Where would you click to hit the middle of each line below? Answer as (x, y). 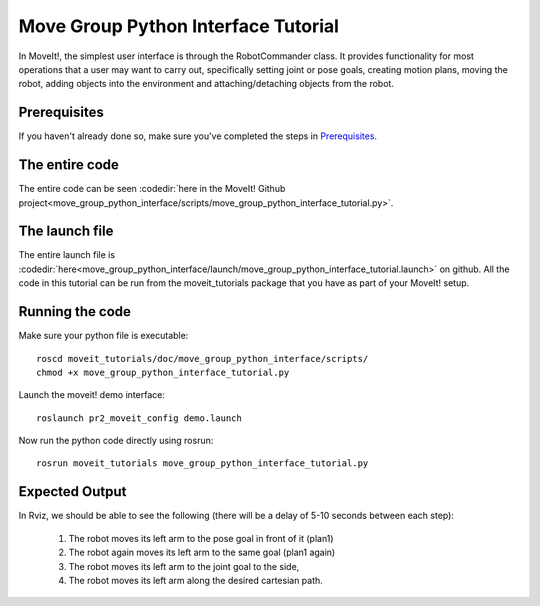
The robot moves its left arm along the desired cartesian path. (196, 580)
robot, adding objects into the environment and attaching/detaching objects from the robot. (206, 84)
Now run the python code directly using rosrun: (116, 441)
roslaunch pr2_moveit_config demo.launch (139, 418)
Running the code (75, 311)
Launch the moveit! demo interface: (91, 395)
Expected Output (72, 491)
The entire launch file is (66, 255)
